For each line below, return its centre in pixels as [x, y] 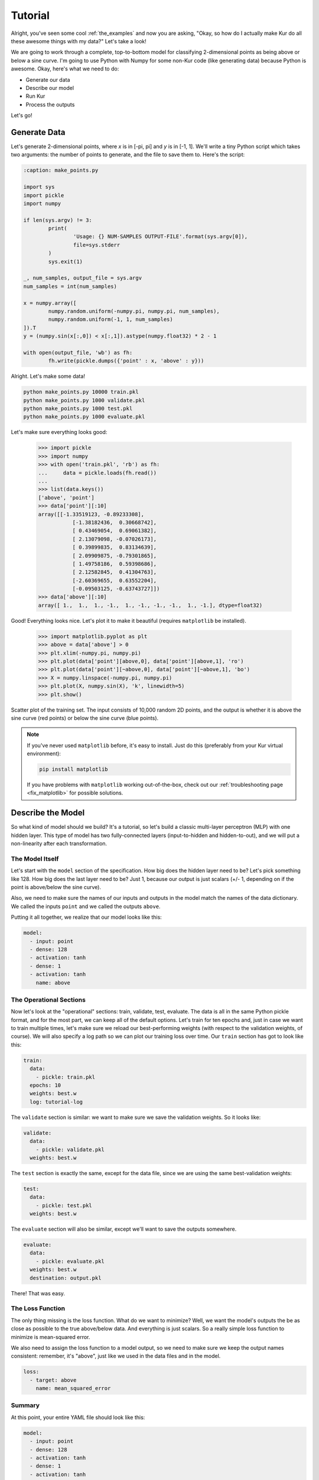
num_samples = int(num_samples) [70, 286]
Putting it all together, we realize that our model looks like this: [86, 917]
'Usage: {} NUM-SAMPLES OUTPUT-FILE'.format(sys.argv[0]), [160, 237]
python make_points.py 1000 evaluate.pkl [84, 417]
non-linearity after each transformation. [59, 844]
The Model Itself [35, 858]
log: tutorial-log [56, 1102]
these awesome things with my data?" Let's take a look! [79, 41]
